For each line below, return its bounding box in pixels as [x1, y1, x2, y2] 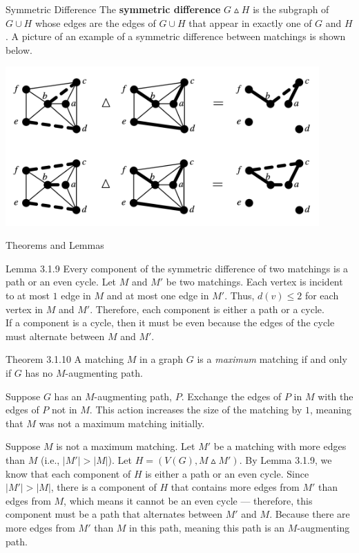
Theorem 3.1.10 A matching [6, 352, 124, 366]
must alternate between [6, 328, 105, 343]
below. [6, 42, 32, 57]
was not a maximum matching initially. [39, 415, 205, 430]
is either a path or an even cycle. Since [145, 466, 309, 480]
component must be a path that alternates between [6, 507, 223, 521]
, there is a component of [50, 480, 157, 494]
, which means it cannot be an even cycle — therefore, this [64, 493, 313, 507]
